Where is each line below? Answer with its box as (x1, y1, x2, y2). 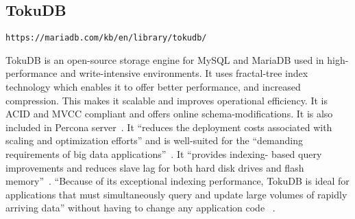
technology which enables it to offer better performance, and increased (5, 80, 301, 94)
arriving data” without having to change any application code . (5, 200, 276, 215)
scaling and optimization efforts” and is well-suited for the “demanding (5, 133, 303, 148)
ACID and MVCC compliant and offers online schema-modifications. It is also (5, 106, 333, 121)
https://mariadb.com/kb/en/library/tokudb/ (5, 33, 207, 43)
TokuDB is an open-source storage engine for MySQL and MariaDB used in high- (5, 52, 349, 67)
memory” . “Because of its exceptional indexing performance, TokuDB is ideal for (5, 174, 350, 188)
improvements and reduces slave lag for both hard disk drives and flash (5, 160, 304, 174)
